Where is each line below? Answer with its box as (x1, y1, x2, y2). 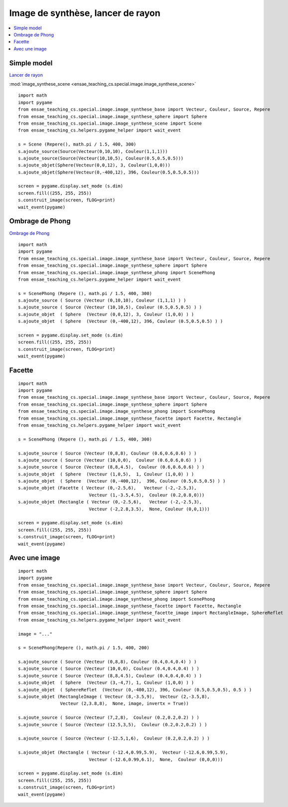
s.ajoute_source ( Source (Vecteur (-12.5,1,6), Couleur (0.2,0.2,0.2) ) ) (18, 736, 210, 741)
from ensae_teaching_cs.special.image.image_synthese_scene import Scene (18, 120, 202, 126)
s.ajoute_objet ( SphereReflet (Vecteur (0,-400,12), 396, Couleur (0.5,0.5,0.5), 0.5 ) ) (18, 687, 252, 692)
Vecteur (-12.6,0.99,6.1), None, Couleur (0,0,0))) (89, 757, 223, 762)
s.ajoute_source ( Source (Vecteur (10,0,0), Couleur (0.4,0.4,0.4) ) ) (18, 666, 199, 671)
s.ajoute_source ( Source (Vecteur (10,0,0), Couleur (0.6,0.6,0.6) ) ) (18, 457, 202, 463)
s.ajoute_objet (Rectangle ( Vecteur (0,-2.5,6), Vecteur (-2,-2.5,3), (18, 499, 202, 505)
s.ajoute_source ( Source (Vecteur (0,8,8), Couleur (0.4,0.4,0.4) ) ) (18, 659, 197, 665)
